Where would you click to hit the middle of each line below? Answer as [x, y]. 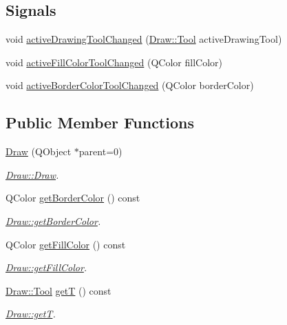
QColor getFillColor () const [66, 244]
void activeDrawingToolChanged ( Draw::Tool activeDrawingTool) [144, 39]
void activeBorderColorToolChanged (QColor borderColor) [130, 85]
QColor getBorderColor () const [73, 198]
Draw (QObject [39, 151]
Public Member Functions [100, 122]
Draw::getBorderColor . [53, 220]
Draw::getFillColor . [46, 267]
